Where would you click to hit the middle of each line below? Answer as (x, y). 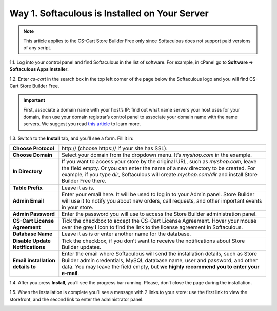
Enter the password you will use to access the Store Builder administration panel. (160, 214)
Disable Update (32, 241)
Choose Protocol (33, 148)
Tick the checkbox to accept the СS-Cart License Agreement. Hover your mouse (159, 221)
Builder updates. (82, 247)
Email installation (34, 261)
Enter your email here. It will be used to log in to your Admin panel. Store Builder (158, 194)
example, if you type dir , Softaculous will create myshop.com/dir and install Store (160, 175)
